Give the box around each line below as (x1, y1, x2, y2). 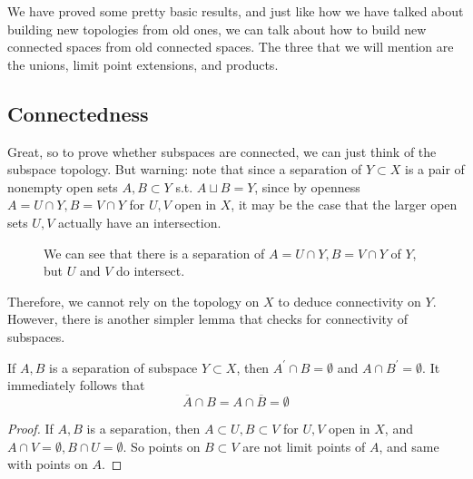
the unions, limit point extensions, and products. (7, 54, 279, 73)
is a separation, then (86, 418, 201, 437)
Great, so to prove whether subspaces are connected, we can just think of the (7, 142, 437, 161)
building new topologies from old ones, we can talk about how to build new (7, 19, 427, 38)
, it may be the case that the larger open (231, 195, 458, 214)
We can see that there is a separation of (44, 243, 265, 262)
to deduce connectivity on (278, 291, 421, 310)
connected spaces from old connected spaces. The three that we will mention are (7, 37, 454, 56)
